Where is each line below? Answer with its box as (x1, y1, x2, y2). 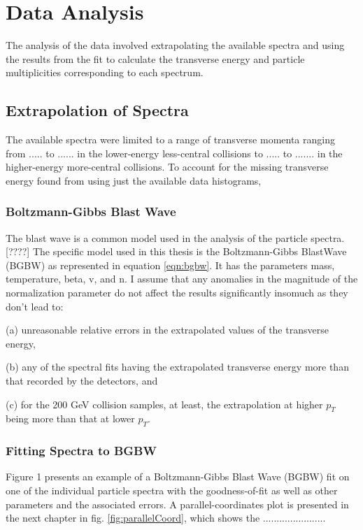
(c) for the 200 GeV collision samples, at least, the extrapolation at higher (6, 396, 323, 411)
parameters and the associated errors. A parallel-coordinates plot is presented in (6, 496, 349, 511)
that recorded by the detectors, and (6, 373, 158, 388)
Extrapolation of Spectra (6, 99, 189, 121)
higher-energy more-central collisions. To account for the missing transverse (6, 159, 329, 174)
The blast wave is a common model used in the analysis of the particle (6, 230, 308, 245)
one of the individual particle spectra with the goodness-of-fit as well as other (6, 483, 338, 498)
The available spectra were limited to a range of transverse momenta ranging (6, 132, 335, 147)
